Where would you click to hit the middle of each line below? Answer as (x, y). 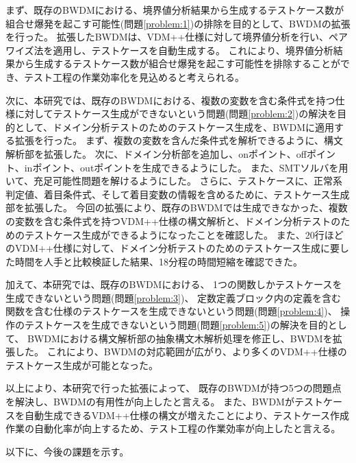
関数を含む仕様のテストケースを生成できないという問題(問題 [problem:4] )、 (171, 311)
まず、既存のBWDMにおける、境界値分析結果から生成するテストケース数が (175, 10)
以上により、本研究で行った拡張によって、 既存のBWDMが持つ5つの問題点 (174, 388)
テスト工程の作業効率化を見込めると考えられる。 (135, 76)
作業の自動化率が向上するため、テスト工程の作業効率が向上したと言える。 (173, 428)
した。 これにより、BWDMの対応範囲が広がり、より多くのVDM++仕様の (181, 352)
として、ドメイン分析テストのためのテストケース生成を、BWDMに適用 (175, 127)
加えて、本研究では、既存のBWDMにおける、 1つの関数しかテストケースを (174, 284)
